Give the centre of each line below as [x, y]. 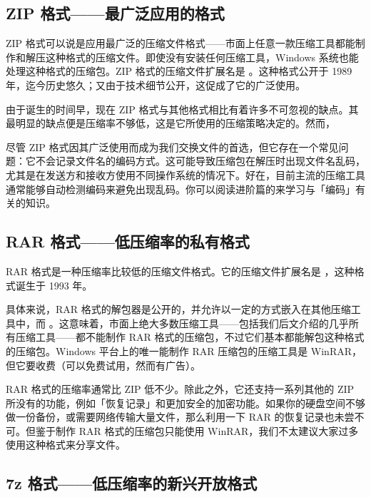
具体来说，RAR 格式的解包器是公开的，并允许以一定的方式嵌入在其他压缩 [178, 309]
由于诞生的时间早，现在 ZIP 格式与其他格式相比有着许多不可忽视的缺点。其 [182, 109]
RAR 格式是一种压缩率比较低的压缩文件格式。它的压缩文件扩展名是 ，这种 [180, 271]
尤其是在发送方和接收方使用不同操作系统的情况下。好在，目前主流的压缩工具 [185, 174]
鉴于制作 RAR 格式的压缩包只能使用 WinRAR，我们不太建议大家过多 [197, 430]
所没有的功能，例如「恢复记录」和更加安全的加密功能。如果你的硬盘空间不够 [185, 403]
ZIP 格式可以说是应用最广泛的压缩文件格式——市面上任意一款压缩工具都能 [181, 43]
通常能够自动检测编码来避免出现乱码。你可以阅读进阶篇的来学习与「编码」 [181, 189]
